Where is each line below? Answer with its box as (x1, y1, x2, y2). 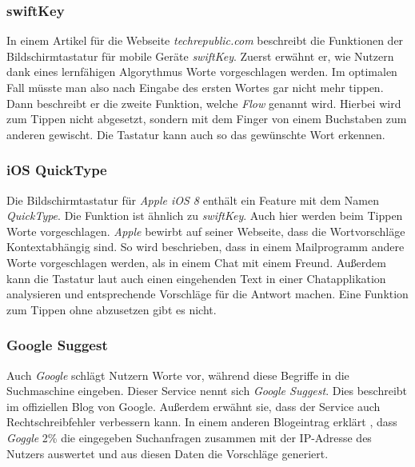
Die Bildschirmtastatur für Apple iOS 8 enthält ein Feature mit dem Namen (6, 191, 380, 208)
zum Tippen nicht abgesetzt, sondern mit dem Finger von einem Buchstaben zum (6, 110, 407, 127)
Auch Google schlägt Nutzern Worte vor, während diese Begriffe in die (6, 366, 349, 383)
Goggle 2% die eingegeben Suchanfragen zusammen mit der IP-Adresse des (6, 429, 372, 445)
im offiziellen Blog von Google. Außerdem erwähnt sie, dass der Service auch (6, 397, 381, 414)
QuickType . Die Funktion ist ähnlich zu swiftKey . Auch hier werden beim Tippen (6, 207, 403, 224)
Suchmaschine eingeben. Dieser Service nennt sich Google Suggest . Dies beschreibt (6, 382, 408, 399)
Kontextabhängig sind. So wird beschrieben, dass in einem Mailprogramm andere (6, 238, 405, 255)
